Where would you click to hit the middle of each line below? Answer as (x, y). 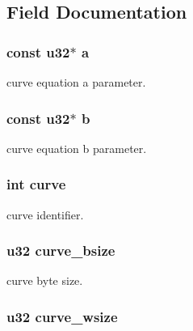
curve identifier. (45, 214)
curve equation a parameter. (76, 82)
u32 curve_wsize (62, 316)
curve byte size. (45, 280)
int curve (36, 184)
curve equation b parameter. (77, 148)
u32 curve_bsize (61, 250)
